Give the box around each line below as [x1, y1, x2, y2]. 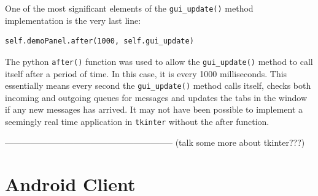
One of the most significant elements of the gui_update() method [5, 2, 254, 14]
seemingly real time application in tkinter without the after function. [5, 115, 270, 127]
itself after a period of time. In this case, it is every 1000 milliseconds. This [5, 67, 287, 80]
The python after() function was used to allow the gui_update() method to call [5, 55, 313, 67]
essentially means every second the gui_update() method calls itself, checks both [5, 79, 311, 92]
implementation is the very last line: [5, 13, 141, 26]
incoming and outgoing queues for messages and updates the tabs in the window [5, 91, 308, 104]
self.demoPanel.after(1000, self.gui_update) [5, 37, 194, 46]
